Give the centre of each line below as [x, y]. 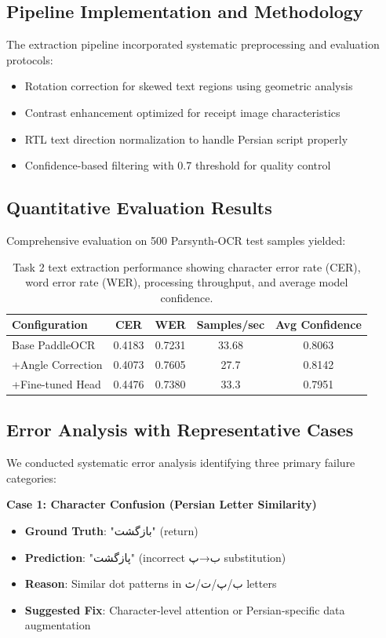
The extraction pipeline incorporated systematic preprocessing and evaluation [193, 44]
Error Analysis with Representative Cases [180, 430]
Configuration [50, 324]
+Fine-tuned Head [56, 383]
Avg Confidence [319, 324]
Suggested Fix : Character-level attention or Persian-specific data [185, 609]
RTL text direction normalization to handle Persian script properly [186, 139]
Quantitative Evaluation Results [139, 208]
